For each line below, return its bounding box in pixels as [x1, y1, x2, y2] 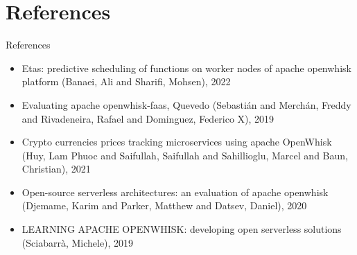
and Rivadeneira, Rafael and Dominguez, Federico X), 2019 [21, 111, 275, 125]
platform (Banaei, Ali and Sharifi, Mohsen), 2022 [21, 74, 231, 89]
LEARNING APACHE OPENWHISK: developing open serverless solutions [21, 222, 342, 236]
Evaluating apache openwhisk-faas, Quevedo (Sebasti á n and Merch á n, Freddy [21, 97, 351, 112]
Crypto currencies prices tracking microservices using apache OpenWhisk [21, 134, 332, 149]
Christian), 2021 [21, 161, 91, 176]
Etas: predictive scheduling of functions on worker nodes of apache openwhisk [21, 60, 351, 75]
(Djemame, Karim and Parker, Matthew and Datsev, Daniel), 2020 [21, 198, 307, 213]
